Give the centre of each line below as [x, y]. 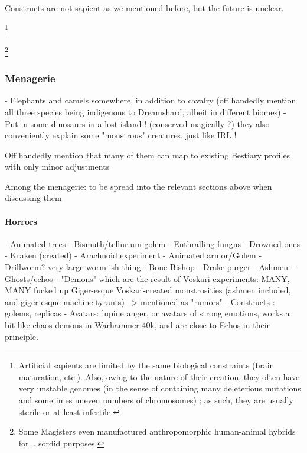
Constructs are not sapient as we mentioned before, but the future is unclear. [144, 8]
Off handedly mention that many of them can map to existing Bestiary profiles [148, 155]
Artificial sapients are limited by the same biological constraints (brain [146, 365]
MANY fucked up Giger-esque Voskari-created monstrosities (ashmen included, [148, 290]
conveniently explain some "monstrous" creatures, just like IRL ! [121, 135]
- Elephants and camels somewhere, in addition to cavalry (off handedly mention [151, 100]
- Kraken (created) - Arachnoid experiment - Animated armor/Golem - [133, 255]
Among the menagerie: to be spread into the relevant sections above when [138, 186]
